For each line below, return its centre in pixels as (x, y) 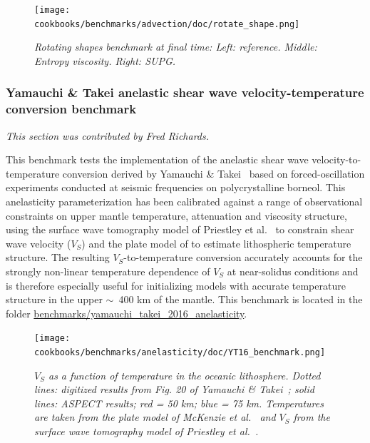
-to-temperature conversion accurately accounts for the (243, 257)
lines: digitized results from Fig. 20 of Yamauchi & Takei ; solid (174, 389)
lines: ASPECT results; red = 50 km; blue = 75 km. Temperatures (179, 403)
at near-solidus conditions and (293, 271)
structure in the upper (54, 299)
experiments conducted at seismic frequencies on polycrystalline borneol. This (176, 187)
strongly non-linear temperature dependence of (108, 271)
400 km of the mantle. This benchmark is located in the (241, 299)
